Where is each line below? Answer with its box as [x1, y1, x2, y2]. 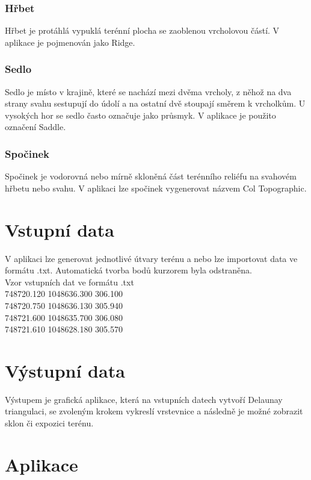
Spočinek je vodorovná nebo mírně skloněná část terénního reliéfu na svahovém [5, 170, 297, 182]
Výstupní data [5, 358, 125, 382]
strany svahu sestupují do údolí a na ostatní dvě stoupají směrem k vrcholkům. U [5, 97, 306, 110]
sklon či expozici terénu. [5, 417, 94, 429]
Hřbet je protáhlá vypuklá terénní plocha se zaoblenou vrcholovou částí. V [5, 24, 280, 37]
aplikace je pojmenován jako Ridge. [5, 36, 135, 48]
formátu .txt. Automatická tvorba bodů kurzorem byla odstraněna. [5, 264, 252, 276]
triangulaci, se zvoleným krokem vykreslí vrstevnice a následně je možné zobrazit [5, 405, 303, 417]
